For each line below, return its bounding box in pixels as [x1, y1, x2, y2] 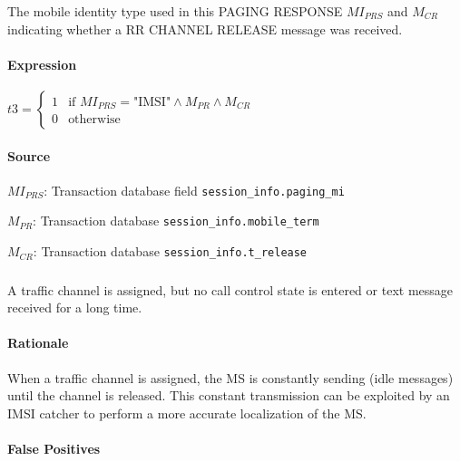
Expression [7, 54, 77, 73]
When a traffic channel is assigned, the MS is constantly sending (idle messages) [7, 368, 454, 387]
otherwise [68, 113, 121, 127]
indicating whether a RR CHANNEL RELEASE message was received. [7, 19, 403, 38]
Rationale [7, 333, 69, 352]
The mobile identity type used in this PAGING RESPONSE [7, 2, 343, 20]
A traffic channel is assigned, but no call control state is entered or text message [7, 280, 454, 299]
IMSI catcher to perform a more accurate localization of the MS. [7, 403, 367, 422]
